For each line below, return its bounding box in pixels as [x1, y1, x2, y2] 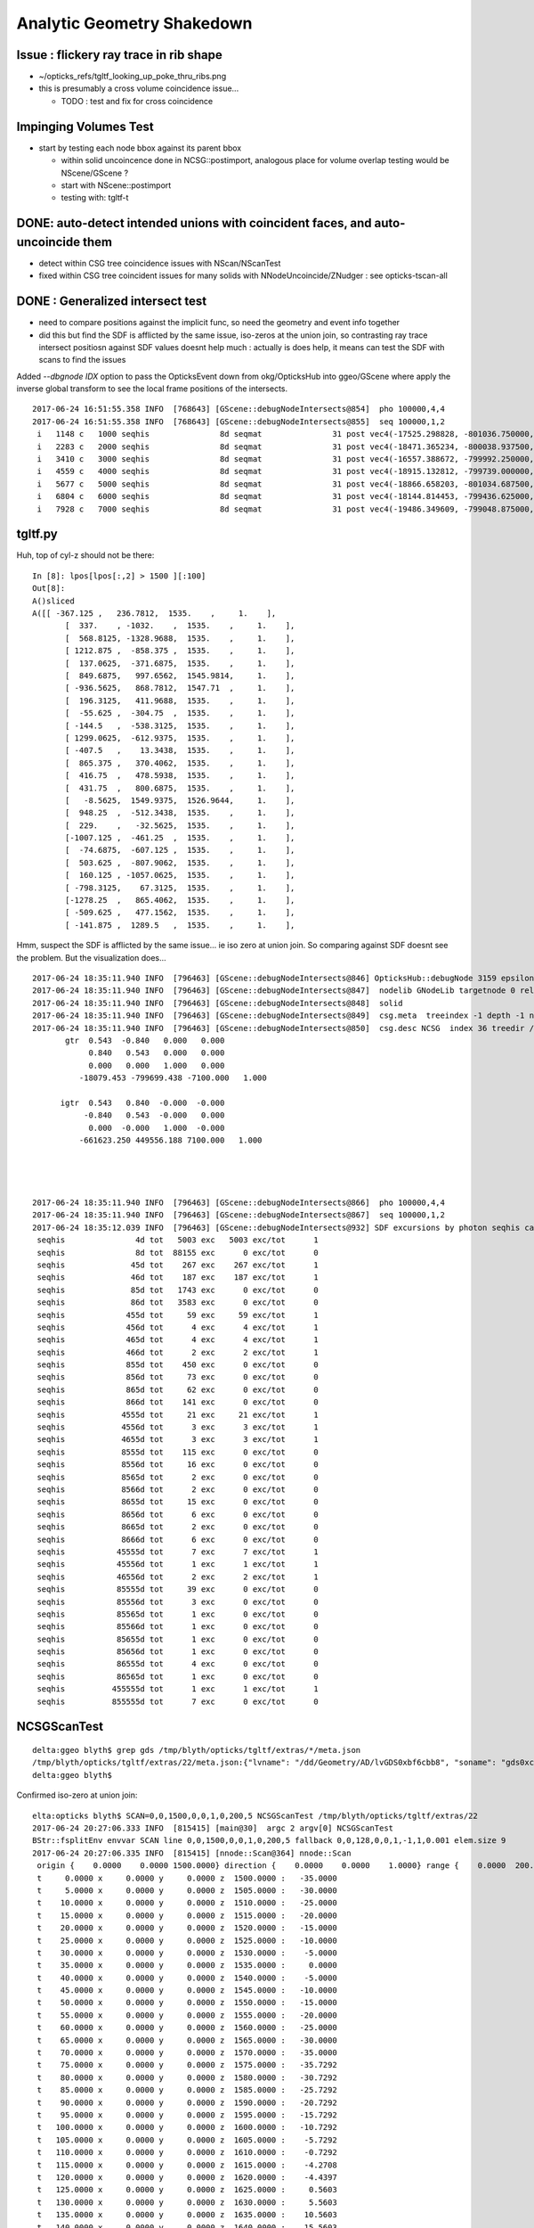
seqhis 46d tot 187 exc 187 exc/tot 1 [36, 1273, 320, 1282]
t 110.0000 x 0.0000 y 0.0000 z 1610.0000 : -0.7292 [36, 2148, 337, 2158]
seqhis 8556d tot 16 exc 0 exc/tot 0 [36, 1460, 320, 1470]
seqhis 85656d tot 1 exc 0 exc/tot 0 [36, 1647, 320, 1657]
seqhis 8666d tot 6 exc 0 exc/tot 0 [36, 1534, 320, 1544]
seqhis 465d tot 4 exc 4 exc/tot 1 [36, 1335, 320, 1345]
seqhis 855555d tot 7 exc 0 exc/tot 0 [36, 1696, 320, 1707]
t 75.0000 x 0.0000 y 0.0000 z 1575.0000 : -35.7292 [36, 2060, 337, 2070]
